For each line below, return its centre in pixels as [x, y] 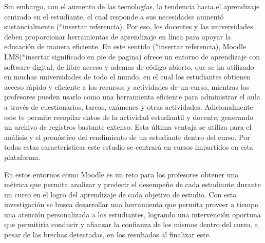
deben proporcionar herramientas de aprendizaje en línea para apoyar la [118, 36]
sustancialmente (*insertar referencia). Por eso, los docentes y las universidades [129, 26]
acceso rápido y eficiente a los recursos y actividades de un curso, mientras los [127, 86]
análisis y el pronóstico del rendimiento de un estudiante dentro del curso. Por [127, 137]
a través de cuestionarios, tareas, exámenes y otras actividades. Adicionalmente [129, 106]
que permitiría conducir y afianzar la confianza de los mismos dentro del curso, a [131, 224]
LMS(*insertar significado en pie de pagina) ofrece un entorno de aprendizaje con [132, 56]
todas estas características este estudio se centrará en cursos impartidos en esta [129, 147]
